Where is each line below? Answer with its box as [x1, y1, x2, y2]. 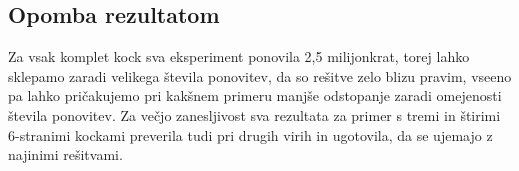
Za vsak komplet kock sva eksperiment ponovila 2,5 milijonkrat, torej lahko [8, 46, 470, 67]
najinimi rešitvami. [8, 144, 123, 165]
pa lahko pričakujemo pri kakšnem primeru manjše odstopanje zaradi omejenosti [8, 85, 502, 106]
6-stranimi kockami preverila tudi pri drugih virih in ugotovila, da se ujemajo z [8, 124, 493, 145]
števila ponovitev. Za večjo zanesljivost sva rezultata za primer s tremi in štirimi [8, 104, 501, 125]
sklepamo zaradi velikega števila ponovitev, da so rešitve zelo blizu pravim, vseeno [8, 65, 512, 86]
